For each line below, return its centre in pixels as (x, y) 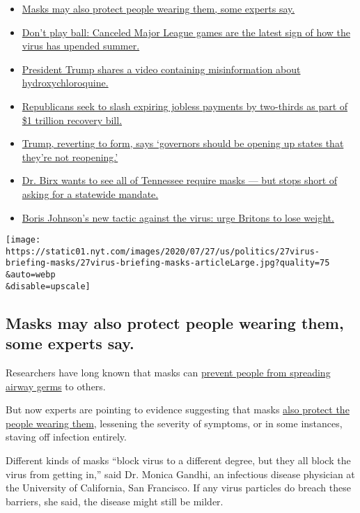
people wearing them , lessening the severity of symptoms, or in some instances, (174, 423)
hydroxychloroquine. (65, 83)
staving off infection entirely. (66, 437)
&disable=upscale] (48, 286)
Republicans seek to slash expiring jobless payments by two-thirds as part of (185, 106)
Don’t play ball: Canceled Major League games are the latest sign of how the (186, 32)
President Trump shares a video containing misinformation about (161, 69)
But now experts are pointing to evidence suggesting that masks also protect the (178, 409)
